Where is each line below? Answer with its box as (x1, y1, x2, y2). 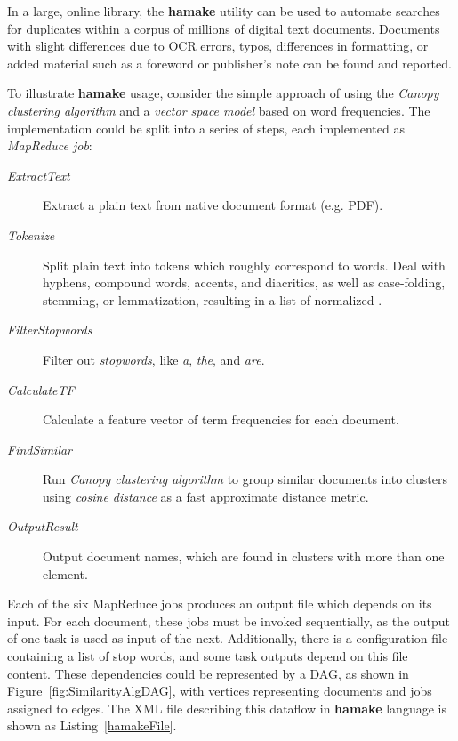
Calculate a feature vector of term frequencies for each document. (43, 410, 399, 429)
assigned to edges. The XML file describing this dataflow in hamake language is (7, 698, 446, 717)
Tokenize (7, 225, 55, 244)
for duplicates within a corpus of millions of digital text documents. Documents (7, 19, 440, 37)
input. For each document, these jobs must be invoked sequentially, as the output (7, 611, 451, 630)
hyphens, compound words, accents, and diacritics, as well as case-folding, (43, 273, 446, 292)
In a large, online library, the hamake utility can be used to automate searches (7, 2, 440, 20)
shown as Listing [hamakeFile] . (7, 716, 177, 735)
